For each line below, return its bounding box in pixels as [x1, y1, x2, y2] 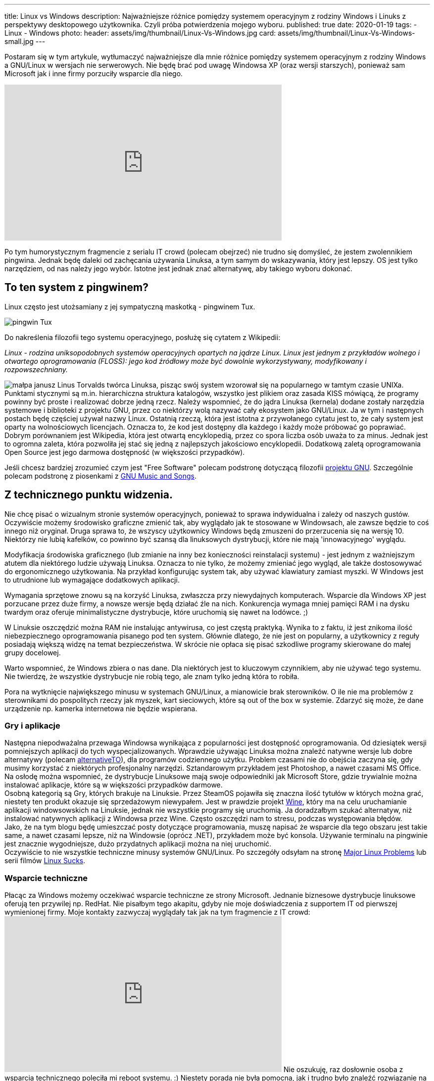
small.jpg [4, 37, 34, 46]
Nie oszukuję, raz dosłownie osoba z [283, 1065, 403, 1074]
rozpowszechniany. [4, 365, 68, 374]
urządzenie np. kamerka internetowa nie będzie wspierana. [4, 704, 197, 713]
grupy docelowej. [4, 648, 61, 657]
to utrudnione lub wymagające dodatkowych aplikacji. [4, 575, 180, 584]
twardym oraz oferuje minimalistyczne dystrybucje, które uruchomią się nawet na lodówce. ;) [4, 607, 308, 616]
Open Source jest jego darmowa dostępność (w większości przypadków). [4, 447, 245, 456]
